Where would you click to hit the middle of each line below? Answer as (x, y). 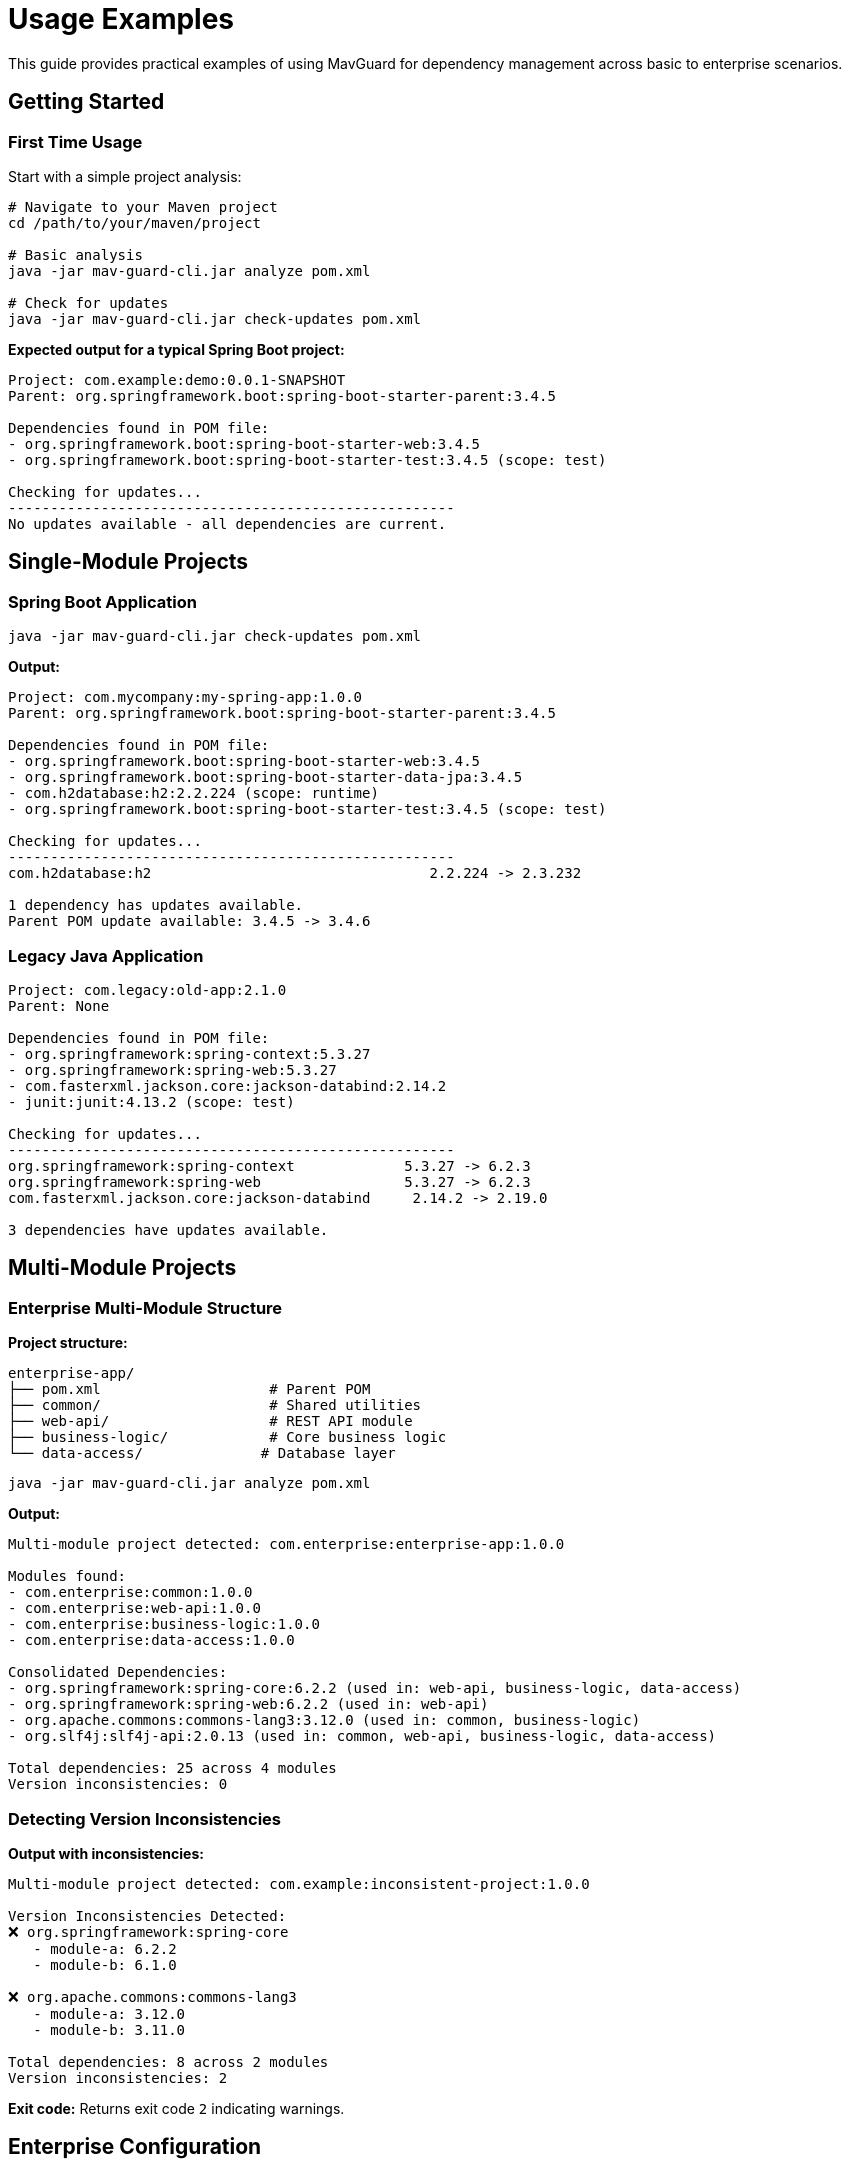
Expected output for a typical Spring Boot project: (176, 349)
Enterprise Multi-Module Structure (145, 1307)
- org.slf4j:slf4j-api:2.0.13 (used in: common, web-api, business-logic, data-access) (362, 1736)
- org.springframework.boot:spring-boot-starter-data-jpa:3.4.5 (265, 777)
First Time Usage (75, 141)
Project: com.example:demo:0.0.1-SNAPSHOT (177, 379)
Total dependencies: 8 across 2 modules (168, 2061)
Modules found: (67, 1576)
